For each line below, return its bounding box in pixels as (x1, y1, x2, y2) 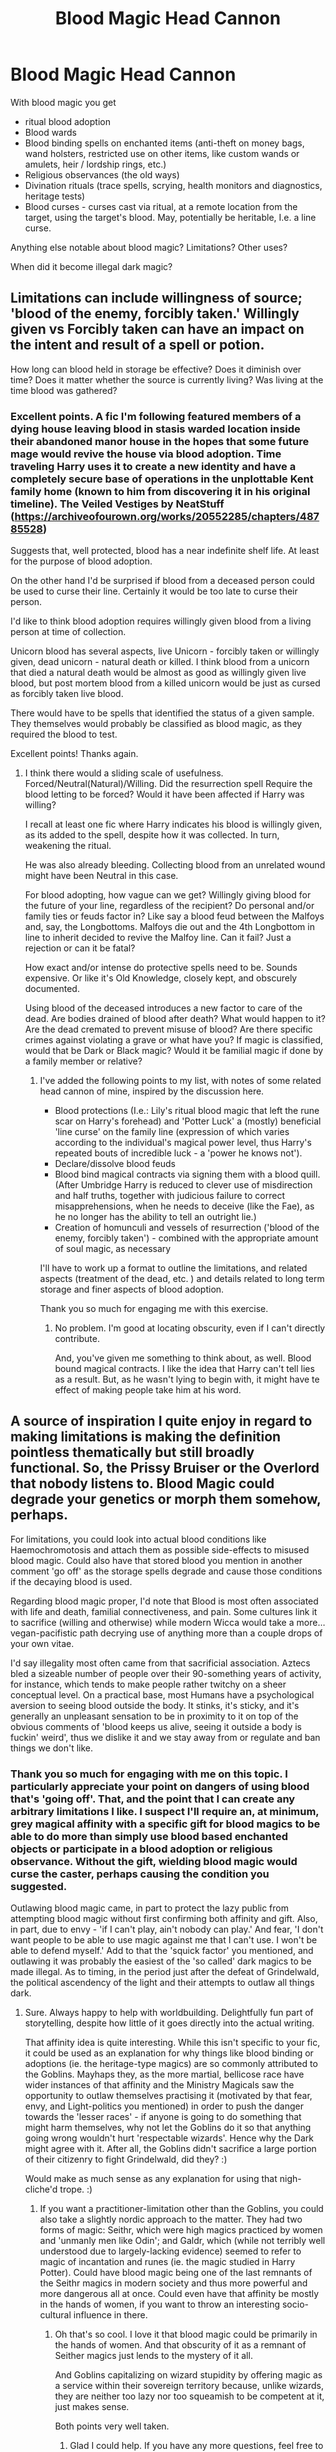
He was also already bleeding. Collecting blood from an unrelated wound (24, 859, 326, 871)
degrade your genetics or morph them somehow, (10, 1491, 322, 1508)
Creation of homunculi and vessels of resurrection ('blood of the (54, 1222, 320, 1234)
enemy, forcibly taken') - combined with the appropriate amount (54, 1232, 319, 1244)
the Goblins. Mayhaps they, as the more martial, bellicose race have (24, 2068, 305, 2081)
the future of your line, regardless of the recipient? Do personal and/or (24, 900, 315, 912)
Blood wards (24, 126, 77, 138)
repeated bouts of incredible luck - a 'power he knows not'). (54, 1147, 303, 1159)
